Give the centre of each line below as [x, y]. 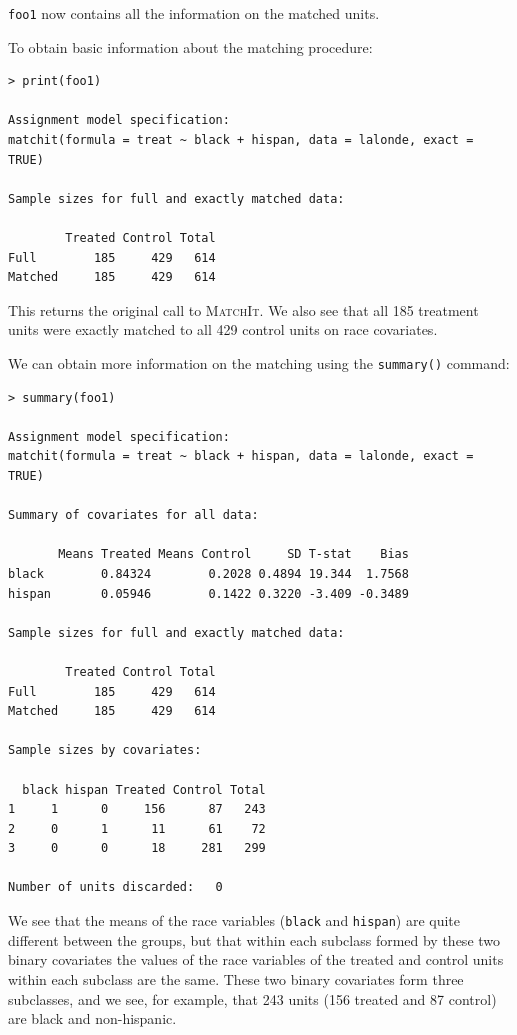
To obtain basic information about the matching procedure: [190, 46]
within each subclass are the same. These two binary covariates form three [236, 978]
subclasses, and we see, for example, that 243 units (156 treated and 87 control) [252, 998]
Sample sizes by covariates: [105, 750]
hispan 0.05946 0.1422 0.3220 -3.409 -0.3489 [208, 593]
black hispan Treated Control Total [144, 789]
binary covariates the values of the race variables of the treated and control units [256, 959]
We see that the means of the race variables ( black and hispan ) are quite [234, 920]
